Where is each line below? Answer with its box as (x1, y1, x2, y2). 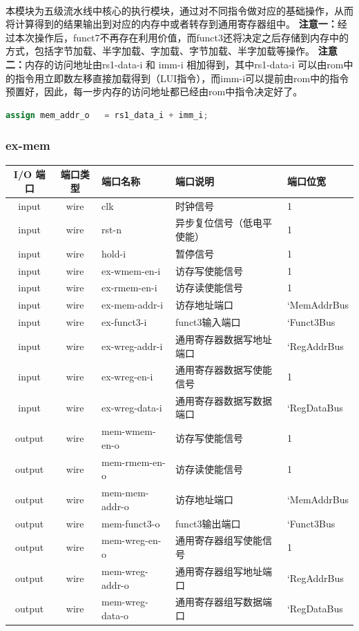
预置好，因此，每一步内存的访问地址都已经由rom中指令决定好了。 (6, 84, 303, 99)
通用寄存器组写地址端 (175, 563, 273, 578)
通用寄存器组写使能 (175, 533, 263, 547)
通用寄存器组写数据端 (175, 594, 273, 609)
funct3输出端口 (175, 516, 241, 530)
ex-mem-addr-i (101, 298, 164, 312)
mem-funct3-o (101, 516, 160, 530)
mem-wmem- (101, 424, 156, 438)
